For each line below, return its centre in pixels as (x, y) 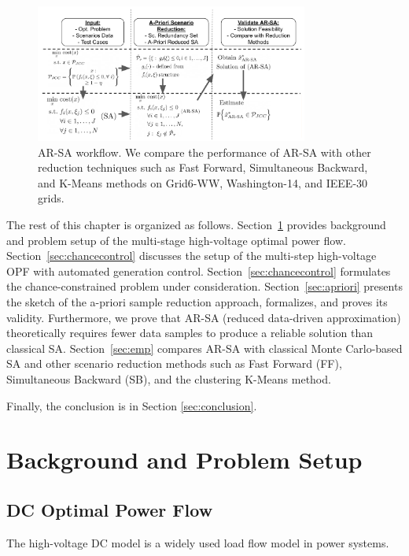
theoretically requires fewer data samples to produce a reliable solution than (190, 333)
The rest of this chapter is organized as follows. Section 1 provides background (196, 225)
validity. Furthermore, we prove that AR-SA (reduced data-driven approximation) (204, 317)
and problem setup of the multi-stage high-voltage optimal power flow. (176, 240)
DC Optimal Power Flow (110, 509)
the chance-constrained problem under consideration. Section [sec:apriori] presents (204, 286)
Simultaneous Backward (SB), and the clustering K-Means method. (169, 378)
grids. (51, 198)
